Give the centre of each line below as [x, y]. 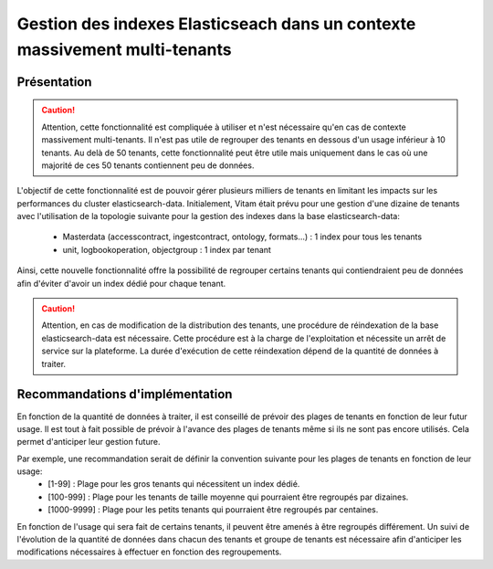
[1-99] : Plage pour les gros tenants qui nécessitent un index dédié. [174, 484]
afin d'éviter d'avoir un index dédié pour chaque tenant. [121, 283]
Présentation [54, 82]
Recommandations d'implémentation [125, 394]
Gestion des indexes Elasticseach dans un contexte [216, 24]
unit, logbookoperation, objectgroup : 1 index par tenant [167, 249]
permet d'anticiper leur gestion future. [89, 442]
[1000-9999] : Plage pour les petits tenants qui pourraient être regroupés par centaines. [213, 510]
